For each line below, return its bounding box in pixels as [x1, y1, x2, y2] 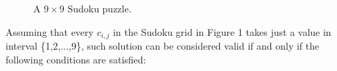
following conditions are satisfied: [6, 52, 146, 66]
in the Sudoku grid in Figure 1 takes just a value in [112, 24, 331, 39]
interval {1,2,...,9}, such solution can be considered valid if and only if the [6, 39, 320, 53]
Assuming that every [6, 24, 94, 39]
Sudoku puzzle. [67, 1, 132, 15]
